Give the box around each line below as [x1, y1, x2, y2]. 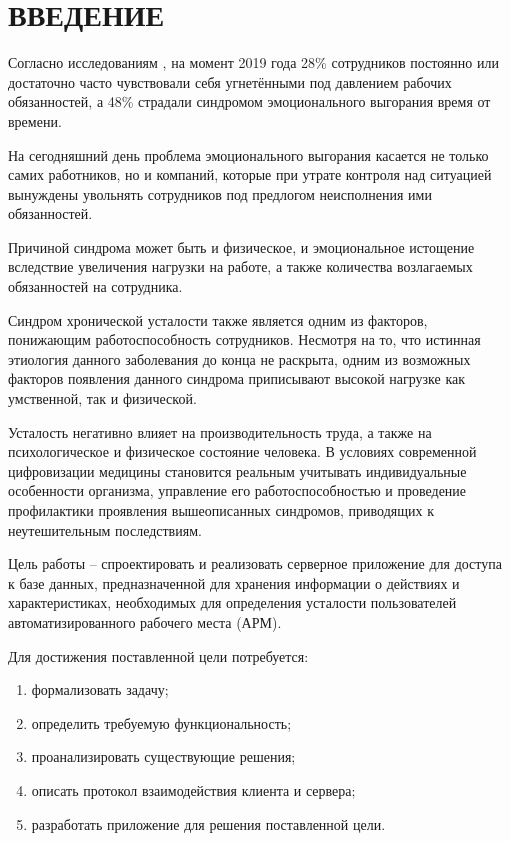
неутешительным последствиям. [8, 519, 202, 540]
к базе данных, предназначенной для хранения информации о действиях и [8, 572, 460, 593]
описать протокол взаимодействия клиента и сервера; [31, 779, 356, 800]
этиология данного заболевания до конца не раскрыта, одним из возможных [8, 348, 471, 369]
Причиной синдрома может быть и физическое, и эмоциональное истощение [8, 236, 475, 257]
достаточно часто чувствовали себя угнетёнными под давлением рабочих [8, 71, 452, 92]
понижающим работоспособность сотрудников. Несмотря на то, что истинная [8, 329, 481, 350]
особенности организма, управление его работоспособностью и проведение [8, 480, 467, 501]
